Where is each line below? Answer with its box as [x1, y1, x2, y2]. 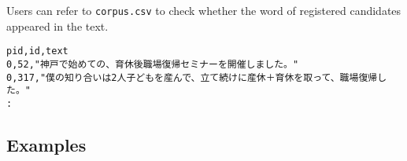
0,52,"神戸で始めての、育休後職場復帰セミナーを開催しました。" [6, 58, 299, 70]
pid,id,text [6, 46, 68, 57]
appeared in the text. [6, 17, 109, 34]
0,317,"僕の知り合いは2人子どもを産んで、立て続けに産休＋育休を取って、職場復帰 [6, 71, 378, 83]
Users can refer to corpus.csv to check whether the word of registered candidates [6, 2, 401, 18]
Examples [6, 132, 87, 156]
